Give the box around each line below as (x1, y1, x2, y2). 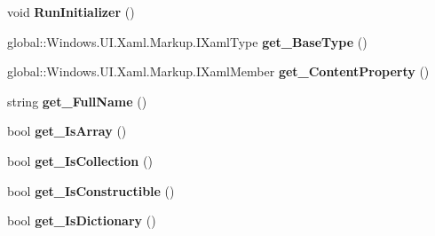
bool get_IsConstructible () (7, 181, 175, 200)
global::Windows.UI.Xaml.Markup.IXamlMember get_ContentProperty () (7, 62, 430, 81)
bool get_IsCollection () (7, 151, 153, 169)
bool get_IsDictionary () (7, 211, 156, 230)
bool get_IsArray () (7, 122, 127, 140)
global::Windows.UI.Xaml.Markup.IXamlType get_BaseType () (7, 32, 368, 51)
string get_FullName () (7, 91, 147, 110)
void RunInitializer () (7, 3, 135, 20)
